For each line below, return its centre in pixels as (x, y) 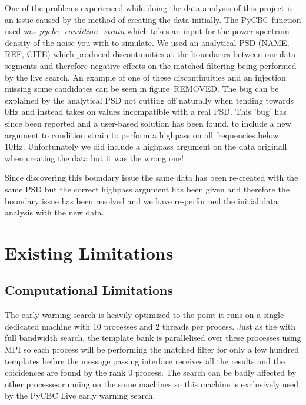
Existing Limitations (89, 252)
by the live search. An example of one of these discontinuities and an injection (145, 77)
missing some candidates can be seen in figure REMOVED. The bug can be (142, 89)
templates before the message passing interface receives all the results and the (145, 361)
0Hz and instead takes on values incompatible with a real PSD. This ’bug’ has (146, 112)
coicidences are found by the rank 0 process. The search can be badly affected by (151, 372)
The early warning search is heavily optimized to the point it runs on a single (144, 315)
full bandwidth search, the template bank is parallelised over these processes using (153, 338)
